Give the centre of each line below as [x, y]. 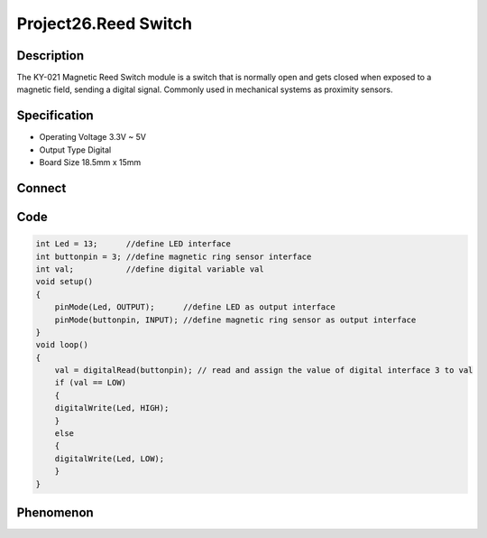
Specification [55, 116]
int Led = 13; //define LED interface [133, 244]
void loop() [62, 345]
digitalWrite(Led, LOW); [110, 459]
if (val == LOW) [90, 383]
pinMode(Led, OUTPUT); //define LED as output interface [195, 307]
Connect [41, 188]
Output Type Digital [75, 150]
